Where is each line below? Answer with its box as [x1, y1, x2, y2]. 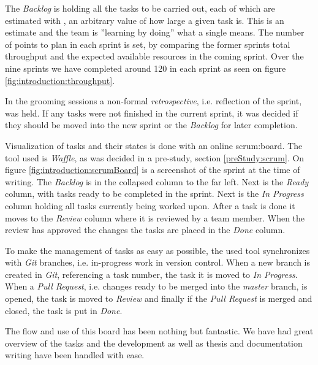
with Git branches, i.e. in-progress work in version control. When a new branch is [5, 256, 311, 269]
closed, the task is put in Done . [5, 304, 123, 317]
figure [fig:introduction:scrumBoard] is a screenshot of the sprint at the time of [5, 163, 300, 176]
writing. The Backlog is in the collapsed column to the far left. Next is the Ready [5, 175, 309, 188]
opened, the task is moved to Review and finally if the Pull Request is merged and [5, 292, 312, 305]
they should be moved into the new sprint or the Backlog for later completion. [5, 118, 298, 131]
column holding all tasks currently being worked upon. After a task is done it [5, 199, 295, 212]
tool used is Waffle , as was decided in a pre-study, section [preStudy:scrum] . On [5, 151, 305, 164]
